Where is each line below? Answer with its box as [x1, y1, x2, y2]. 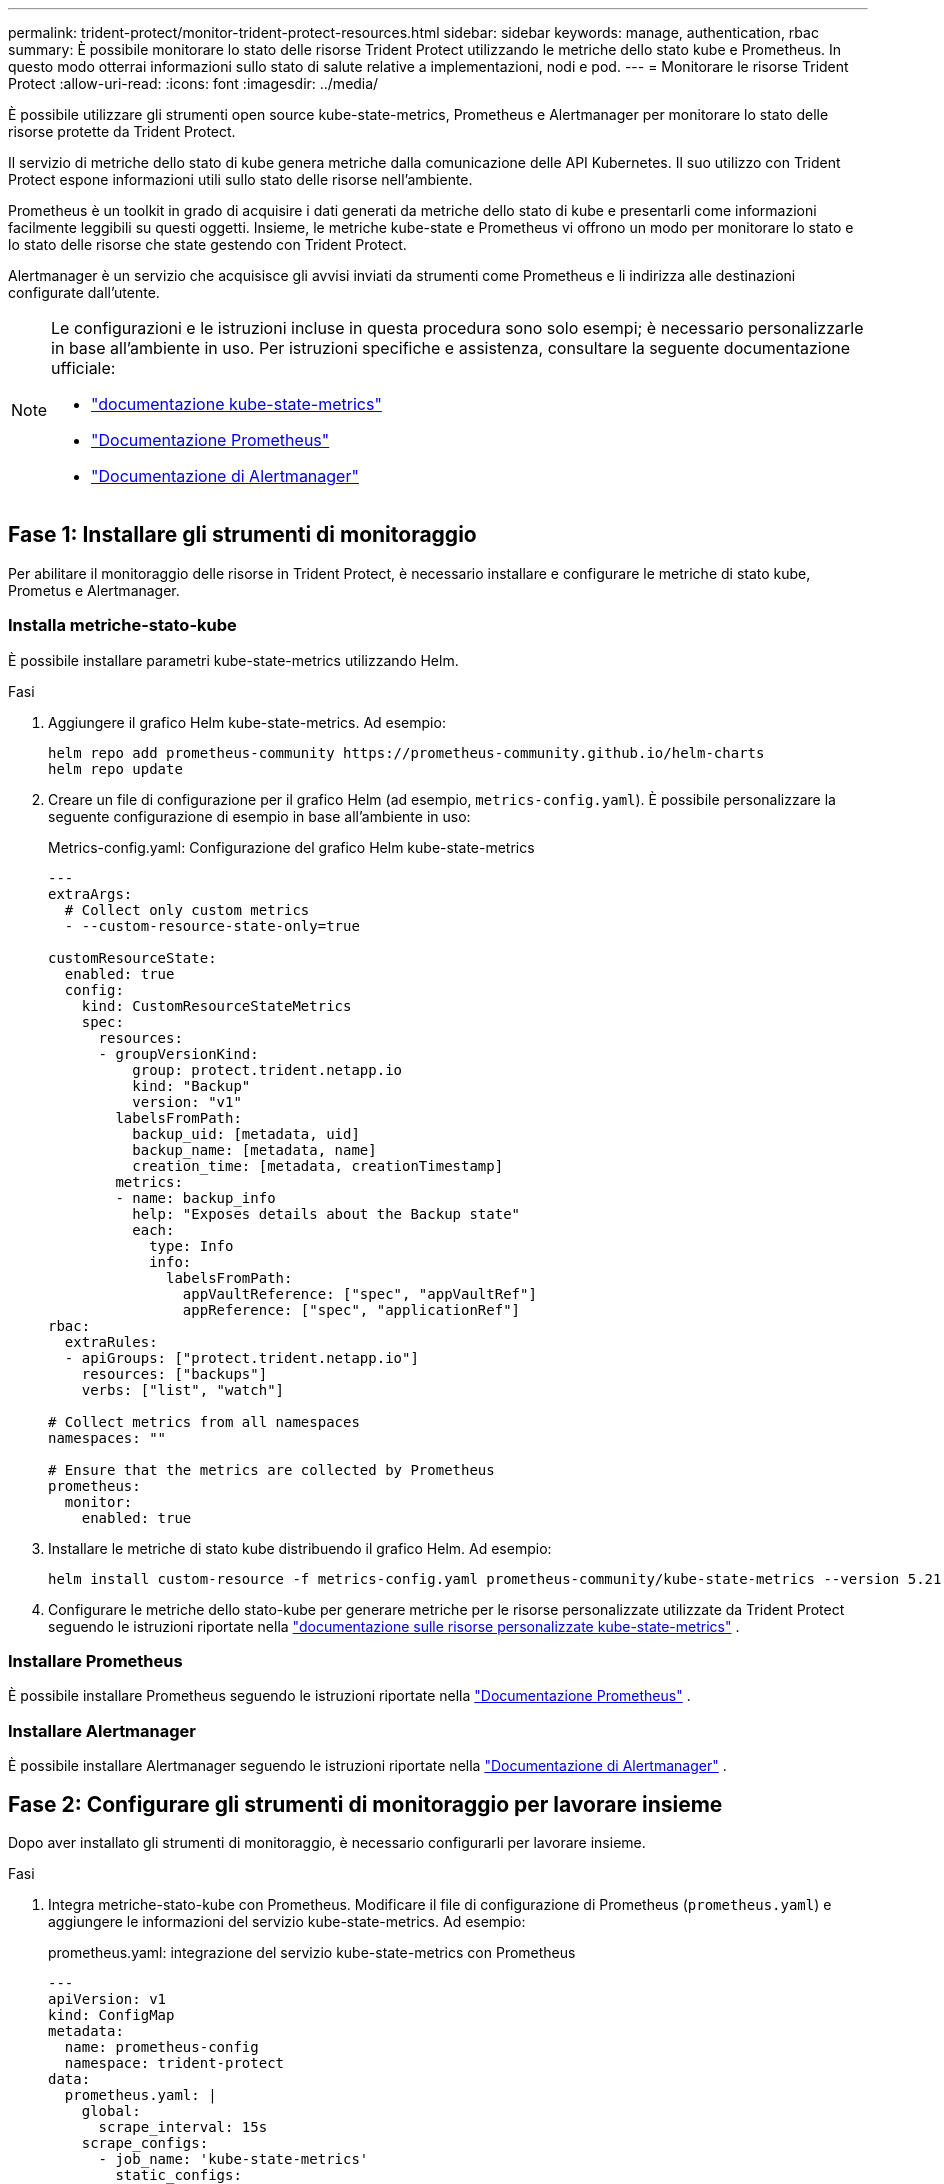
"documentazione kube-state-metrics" [91, 394, 382, 414]
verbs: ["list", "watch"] [81, 1381, 285, 1398]
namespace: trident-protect [64, 2054, 285, 2071]
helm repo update [48, 760, 183, 777]
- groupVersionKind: [98, 1045, 259, 1062]
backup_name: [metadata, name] [132, 1141, 377, 1158]
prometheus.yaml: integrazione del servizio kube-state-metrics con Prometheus [48, 1943, 576, 1961]
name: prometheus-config [64, 2038, 259, 2055]
